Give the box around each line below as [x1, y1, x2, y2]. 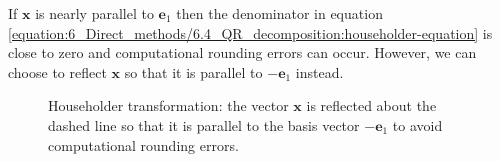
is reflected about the [306, 95, 437, 116]
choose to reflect [8, 61, 107, 82]
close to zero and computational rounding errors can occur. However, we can [8, 42, 477, 63]
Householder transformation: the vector [48, 95, 289, 116]
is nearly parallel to [35, 3, 154, 23]
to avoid [392, 114, 443, 135]
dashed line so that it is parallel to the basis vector [48, 114, 360, 135]
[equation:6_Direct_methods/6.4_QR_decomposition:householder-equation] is [8, 22, 493, 43]
